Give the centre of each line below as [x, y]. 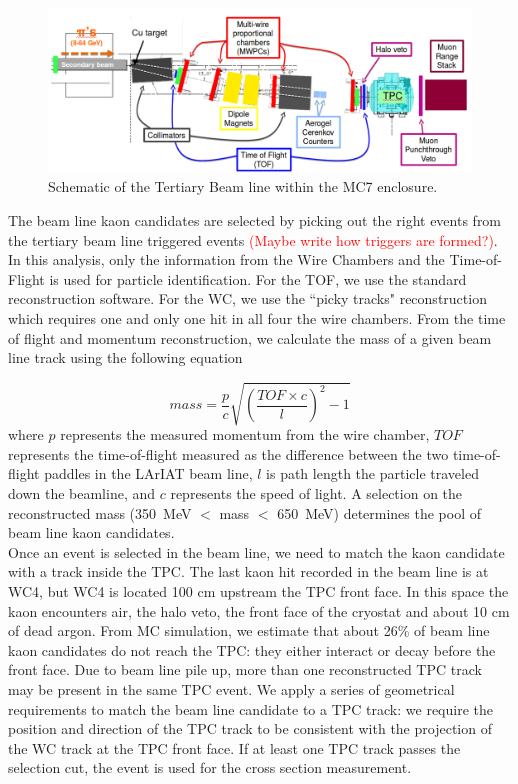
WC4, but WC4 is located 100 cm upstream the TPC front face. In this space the [258, 591]
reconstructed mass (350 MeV [100, 512]
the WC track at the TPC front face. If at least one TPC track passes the [234, 747]
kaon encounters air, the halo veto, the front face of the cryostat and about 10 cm [259, 610]
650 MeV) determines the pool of [379, 512]
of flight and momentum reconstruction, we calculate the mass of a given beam [250, 337]
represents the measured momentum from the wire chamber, [245, 434]
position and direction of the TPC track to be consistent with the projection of [250, 728]
